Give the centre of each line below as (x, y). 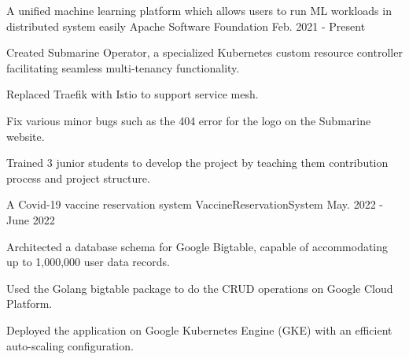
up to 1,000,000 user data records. (88, 262)
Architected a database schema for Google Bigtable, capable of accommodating (197, 246)
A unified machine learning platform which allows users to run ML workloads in (199, 10)
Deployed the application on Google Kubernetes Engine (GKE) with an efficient (199, 329)
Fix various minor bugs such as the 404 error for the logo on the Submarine (189, 120)
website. (26, 136)
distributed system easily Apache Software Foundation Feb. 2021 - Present (186, 26)
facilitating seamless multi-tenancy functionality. (123, 67)
